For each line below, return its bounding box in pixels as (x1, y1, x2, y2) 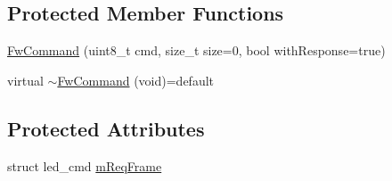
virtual (7, 70, 44, 89)
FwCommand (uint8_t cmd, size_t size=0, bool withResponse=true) (7, 41, 386, 60)
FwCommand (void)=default (57, 70, 215, 89)
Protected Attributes (7, 114, 205, 142)
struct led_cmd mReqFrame (7, 156, 162, 175)
